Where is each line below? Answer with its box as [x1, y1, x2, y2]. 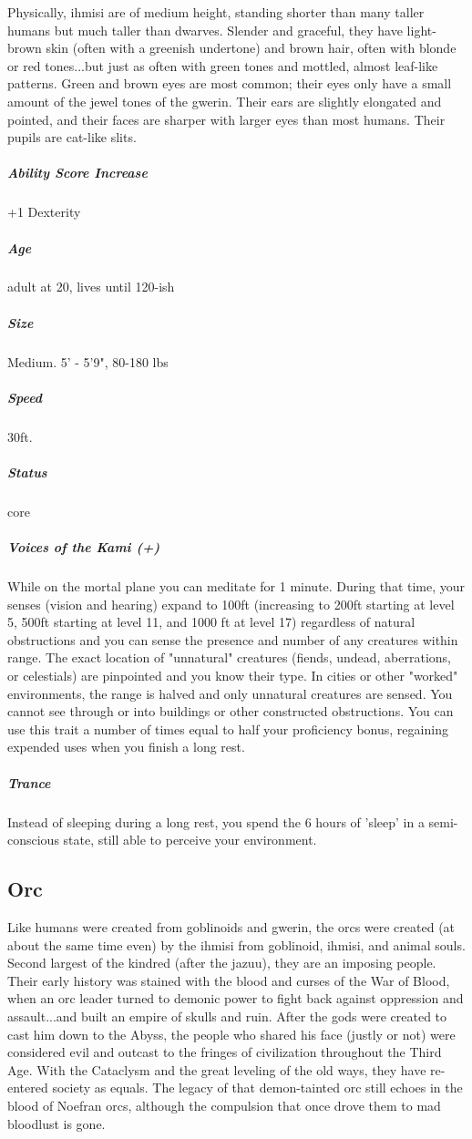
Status [7, 462, 47, 481]
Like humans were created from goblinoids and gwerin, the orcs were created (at [7, 917, 456, 936]
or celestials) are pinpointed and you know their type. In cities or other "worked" [7, 666, 458, 685]
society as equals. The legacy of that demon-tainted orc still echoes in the [52, 1078, 463, 1097]
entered [7, 1078, 48, 1097]
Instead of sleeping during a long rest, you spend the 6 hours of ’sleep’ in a [7, 812, 425, 831]
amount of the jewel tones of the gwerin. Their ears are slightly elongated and [7, 91, 442, 110]
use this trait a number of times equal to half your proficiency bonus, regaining [7, 719, 448, 738]
